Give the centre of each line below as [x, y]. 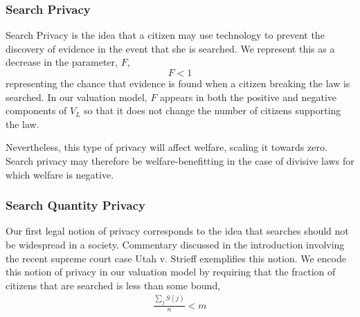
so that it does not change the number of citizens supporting [213, 110]
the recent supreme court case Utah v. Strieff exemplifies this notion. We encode [176, 258]
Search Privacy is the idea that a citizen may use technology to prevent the [165, 35]
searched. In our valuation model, [76, 97]
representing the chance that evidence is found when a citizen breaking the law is [178, 83]
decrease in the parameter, [62, 62]
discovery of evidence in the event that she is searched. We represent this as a [170, 48]
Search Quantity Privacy [75, 205]
